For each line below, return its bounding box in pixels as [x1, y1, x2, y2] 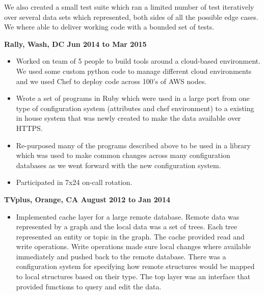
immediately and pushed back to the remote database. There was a [16, 251, 226, 261]
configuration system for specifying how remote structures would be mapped [16, 261, 255, 272]
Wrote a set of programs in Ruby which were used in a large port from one [16, 93, 250, 103]
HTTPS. [16, 122, 43, 133]
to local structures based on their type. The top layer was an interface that [16, 271, 251, 282]
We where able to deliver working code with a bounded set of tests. [4, 21, 215, 32]
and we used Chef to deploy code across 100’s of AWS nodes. [16, 75, 207, 86]
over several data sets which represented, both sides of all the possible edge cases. [4, 11, 258, 22]
